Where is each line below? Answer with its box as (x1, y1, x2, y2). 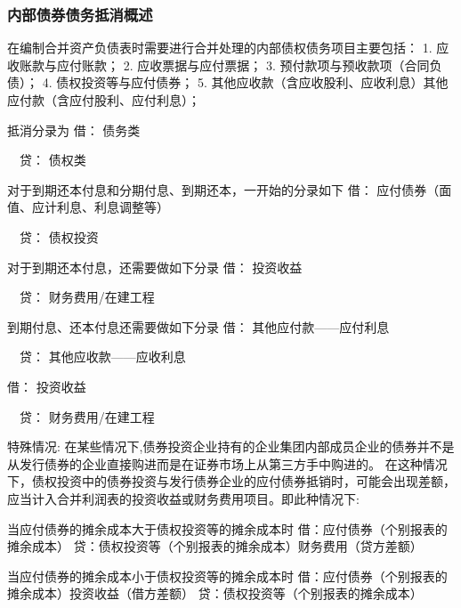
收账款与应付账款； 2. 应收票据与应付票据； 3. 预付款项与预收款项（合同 (7, 55, 430, 74)
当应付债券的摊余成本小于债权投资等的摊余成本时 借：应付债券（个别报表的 (7, 566, 448, 585)
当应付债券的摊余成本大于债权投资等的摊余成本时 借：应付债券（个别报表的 (7, 519, 448, 538)
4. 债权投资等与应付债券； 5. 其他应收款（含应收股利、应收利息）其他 (42, 73, 449, 92)
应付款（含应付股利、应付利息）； (7, 91, 200, 109)
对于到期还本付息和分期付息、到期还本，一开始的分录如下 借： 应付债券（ (7, 180, 440, 199)
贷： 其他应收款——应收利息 (19, 347, 186, 366)
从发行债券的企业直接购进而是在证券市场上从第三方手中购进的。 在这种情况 (7, 454, 448, 473)
